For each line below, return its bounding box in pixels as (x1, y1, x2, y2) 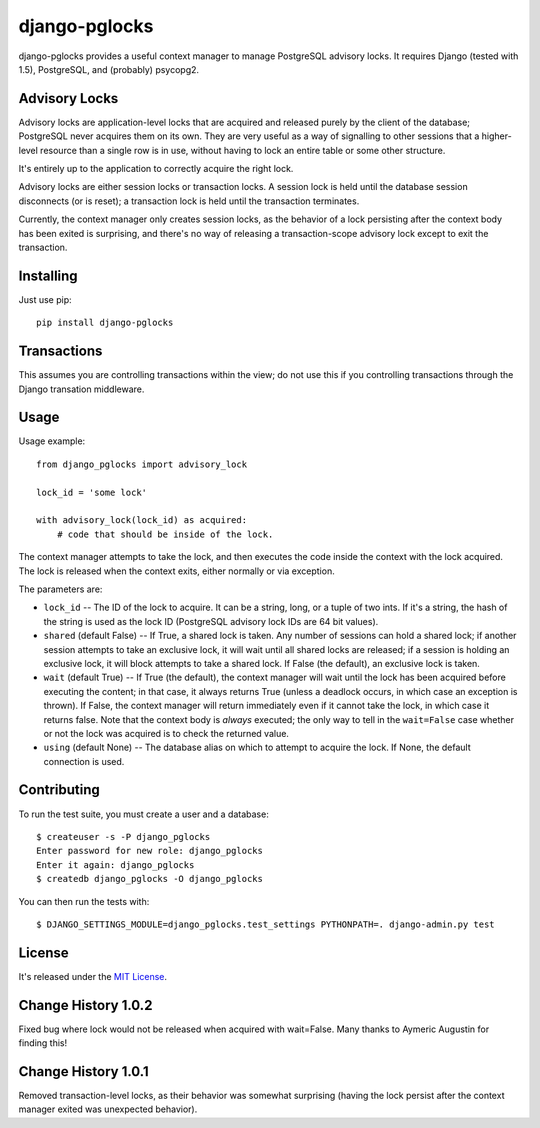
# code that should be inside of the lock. (56, 528, 274, 540)
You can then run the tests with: (18, 895, 150, 907)
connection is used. (43, 755, 125, 767)
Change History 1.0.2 (18, 996, 153, 1014)
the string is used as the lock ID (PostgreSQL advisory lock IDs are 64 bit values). (43, 615, 379, 627)
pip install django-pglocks (36, 317, 174, 329)
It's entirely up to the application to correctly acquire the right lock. (18, 163, 294, 175)
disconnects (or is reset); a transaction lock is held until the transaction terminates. (18, 195, 360, 207)
